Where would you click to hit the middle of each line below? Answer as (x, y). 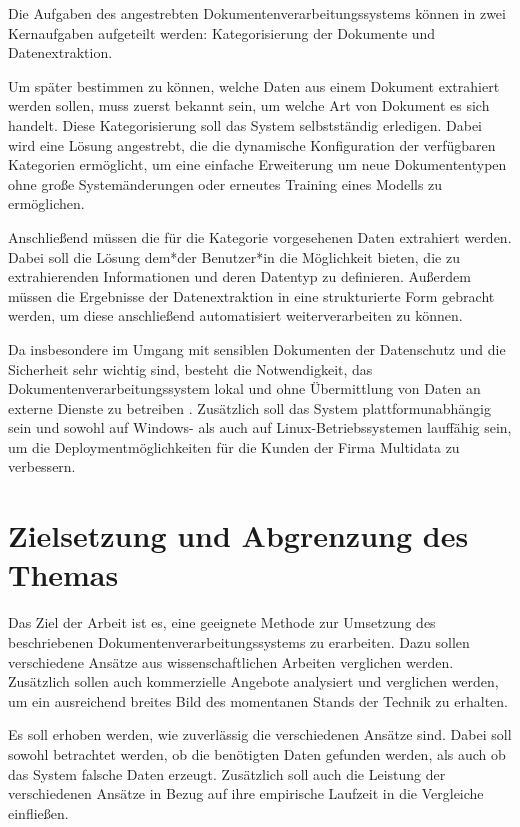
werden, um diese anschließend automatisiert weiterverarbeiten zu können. (235, 315)
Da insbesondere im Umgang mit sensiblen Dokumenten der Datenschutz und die (257, 348)
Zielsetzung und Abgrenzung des (238, 535)
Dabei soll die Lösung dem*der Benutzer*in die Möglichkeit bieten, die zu (234, 256)
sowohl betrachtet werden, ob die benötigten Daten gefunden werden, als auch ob (257, 753)
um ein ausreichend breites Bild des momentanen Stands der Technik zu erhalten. (258, 700)
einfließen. (38, 812)
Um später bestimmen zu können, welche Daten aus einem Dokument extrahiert (254, 85)
